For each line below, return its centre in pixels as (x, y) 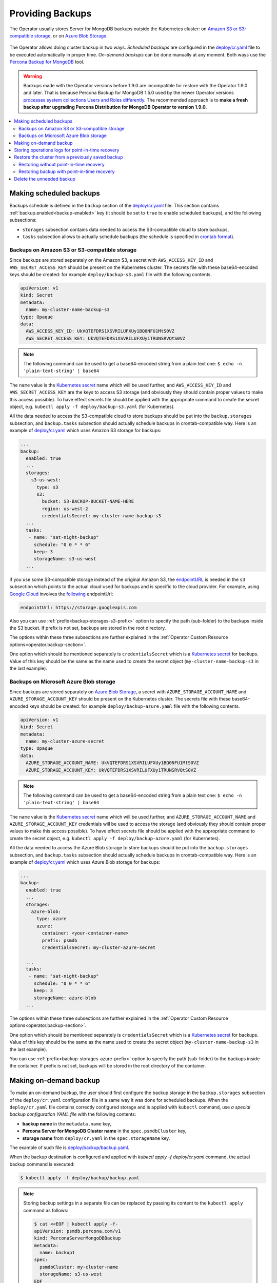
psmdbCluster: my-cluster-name (78, 1267)
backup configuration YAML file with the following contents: (73, 1114)
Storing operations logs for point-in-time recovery (67, 150)
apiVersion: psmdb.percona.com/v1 (77, 1231)
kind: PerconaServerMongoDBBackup (77, 1238)
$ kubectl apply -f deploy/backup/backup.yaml (80, 1178)
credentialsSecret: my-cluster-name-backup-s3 (101, 516)
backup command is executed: (42, 1164)
